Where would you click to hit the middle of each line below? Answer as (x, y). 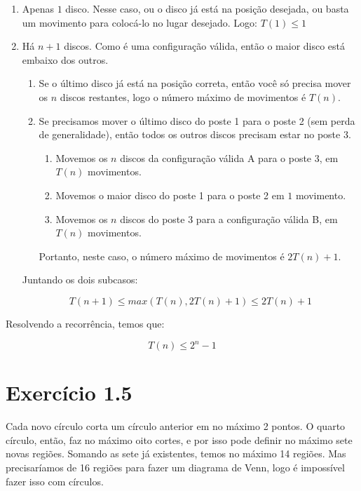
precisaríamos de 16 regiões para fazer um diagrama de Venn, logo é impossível (175, 467)
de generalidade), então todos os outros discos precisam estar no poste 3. (195, 134)
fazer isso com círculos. (55, 481)
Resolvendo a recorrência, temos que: (85, 323)
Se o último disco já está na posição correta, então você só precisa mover (195, 83)
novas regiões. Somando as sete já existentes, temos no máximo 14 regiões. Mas (176, 453)
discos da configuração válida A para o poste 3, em (229, 157)
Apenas (38, 8)
